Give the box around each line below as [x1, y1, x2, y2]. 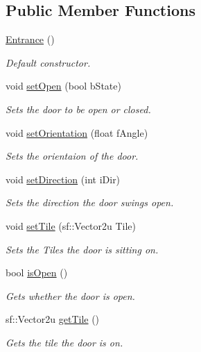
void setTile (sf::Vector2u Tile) [6, 218, 137, 233]
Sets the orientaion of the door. [6, 149, 139, 163]
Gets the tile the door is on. [6, 335, 123, 349]
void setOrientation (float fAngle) [6, 125, 148, 140]
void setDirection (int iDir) [6, 171, 121, 186]
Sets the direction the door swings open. [6, 195, 174, 210]
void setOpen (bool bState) [6, 78, 121, 93]
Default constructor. [6, 55, 91, 69]
